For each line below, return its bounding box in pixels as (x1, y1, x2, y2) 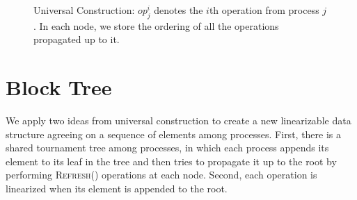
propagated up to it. (33, 32, 120, 47)
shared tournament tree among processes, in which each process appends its (6, 140, 329, 155)
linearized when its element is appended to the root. (6, 181, 228, 196)
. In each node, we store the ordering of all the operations (33, 18, 279, 33)
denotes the (154, 3, 203, 17)
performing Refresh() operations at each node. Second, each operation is (6, 167, 317, 182)
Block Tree (6, 73, 112, 101)
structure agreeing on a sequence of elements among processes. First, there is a (6, 126, 342, 141)
